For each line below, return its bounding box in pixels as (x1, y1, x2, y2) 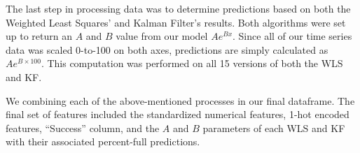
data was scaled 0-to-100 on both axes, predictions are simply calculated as (6, 42, 328, 57)
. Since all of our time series (233, 29, 352, 43)
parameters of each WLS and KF (202, 120, 345, 135)
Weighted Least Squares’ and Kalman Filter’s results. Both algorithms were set (6, 15, 346, 29)
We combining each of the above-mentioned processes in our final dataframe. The (6, 93, 355, 108)
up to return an (6, 29, 72, 43)
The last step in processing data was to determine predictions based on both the (6, 1, 351, 15)
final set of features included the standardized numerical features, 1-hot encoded (6, 107, 349, 122)
